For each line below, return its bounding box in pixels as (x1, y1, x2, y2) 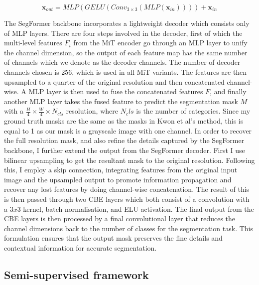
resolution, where (66, 106, 118, 116)
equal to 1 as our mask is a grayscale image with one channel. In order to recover (4, 125, 252, 136)
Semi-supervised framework (4, 267, 149, 282)
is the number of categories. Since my (136, 106, 251, 116)
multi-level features (4, 37, 62, 48)
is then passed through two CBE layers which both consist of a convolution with (4, 193, 250, 204)
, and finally (210, 86, 247, 97)
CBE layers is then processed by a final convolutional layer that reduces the (4, 213, 236, 224)
